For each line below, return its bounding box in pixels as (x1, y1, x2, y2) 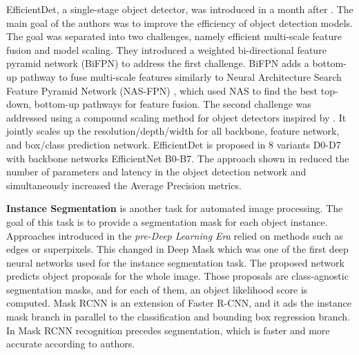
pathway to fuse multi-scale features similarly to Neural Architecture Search (20, 69, 342, 84)
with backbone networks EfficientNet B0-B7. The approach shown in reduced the (6, 151, 349, 165)
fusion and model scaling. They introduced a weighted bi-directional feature (6, 42, 327, 57)
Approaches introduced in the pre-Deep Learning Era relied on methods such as (6, 228, 343, 242)
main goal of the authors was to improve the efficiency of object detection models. (6, 15, 353, 30)
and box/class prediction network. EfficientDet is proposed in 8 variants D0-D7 (6, 137, 341, 151)
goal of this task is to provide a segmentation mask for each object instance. (6, 214, 328, 229)
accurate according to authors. (6, 336, 135, 351)
